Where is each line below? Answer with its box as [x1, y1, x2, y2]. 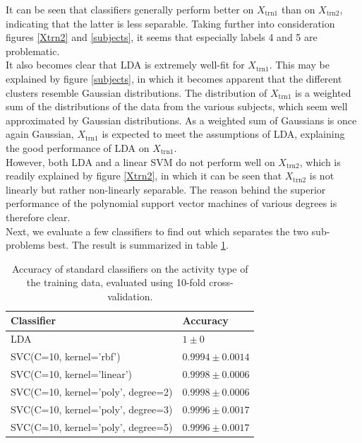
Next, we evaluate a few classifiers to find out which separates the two [6, 223, 308, 238]
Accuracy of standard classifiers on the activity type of [12, 261, 248, 276]
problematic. [6, 43, 60, 58]
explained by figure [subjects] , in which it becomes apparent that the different [6, 71, 342, 85]
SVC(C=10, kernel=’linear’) [11, 367, 132, 381]
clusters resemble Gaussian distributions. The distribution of [6, 85, 267, 100]
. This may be [269, 57, 330, 72]
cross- [209, 275, 234, 290]
